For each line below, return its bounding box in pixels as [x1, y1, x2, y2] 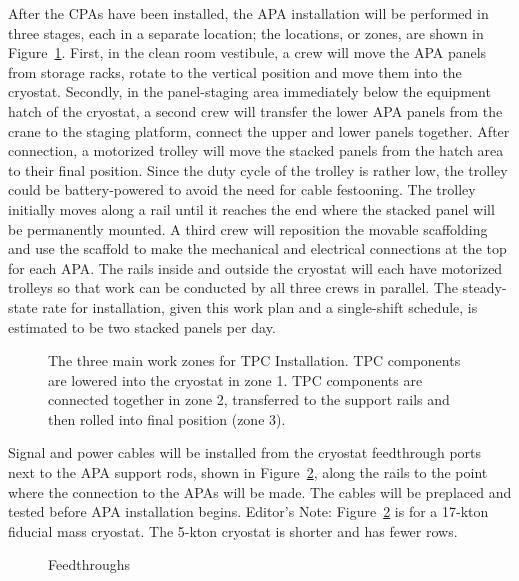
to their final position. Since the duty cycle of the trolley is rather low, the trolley [8, 159, 508, 180]
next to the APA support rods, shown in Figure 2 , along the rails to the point [8, 462, 488, 483]
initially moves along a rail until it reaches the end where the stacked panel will [8, 198, 495, 219]
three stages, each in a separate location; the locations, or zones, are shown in [8, 22, 484, 43]
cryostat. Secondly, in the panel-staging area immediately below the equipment [8, 81, 491, 102]
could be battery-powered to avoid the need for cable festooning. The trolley [8, 179, 476, 200]
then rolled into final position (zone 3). [48, 408, 286, 429]
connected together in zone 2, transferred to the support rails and [48, 389, 450, 410]
